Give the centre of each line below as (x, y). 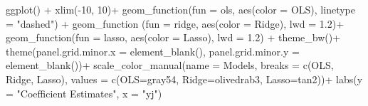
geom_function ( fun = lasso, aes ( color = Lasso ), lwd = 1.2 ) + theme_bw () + (173, 37)
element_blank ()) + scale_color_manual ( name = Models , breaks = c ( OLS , (170, 65)
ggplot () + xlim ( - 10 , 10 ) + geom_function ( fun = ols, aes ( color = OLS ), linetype (180, 9)
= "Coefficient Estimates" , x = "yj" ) (84, 93)
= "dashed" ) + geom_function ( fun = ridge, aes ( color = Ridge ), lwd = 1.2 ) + (175, 23)
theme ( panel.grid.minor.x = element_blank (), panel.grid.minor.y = (153, 51)
